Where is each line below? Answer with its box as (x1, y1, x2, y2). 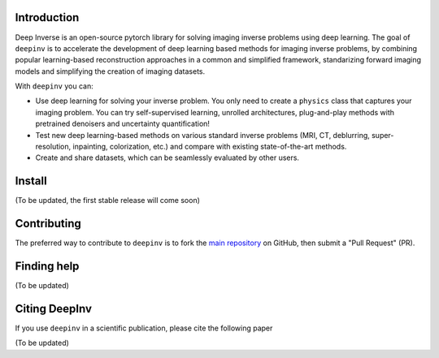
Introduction (15, 11, 80, 24)
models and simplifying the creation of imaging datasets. (15, 66, 206, 76)
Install (15, 175, 48, 188)
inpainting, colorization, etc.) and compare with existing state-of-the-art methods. (72, 142, 347, 152)
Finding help (15, 260, 80, 274)
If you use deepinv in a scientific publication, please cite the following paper (15, 323, 273, 333)
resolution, (35, 142, 72, 152)
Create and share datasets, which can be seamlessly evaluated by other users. (35, 153, 300, 162)
